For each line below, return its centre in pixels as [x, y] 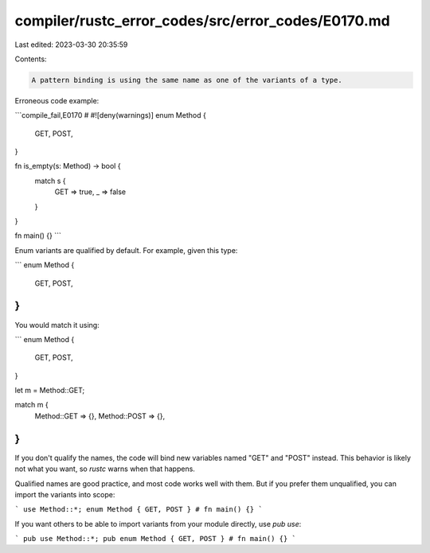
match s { [51, 181]
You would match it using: [57, 325]
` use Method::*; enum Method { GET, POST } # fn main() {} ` [139, 510]
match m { [31, 405]
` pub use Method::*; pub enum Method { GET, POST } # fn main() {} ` [155, 539]
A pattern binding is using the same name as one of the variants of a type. [187, 80]
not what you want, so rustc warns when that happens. [105, 469]
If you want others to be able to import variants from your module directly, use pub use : [158, 524]
